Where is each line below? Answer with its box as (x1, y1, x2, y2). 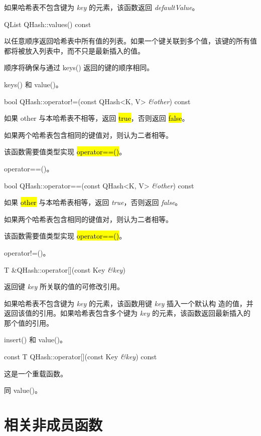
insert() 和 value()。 (4, 334, 67, 345)
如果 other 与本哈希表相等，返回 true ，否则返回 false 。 (4, 197, 182, 207)
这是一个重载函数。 (4, 368, 67, 378)
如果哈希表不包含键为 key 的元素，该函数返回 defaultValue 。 (4, 2, 199, 12)
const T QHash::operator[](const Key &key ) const (4, 351, 157, 362)
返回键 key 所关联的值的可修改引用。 (4, 281, 124, 292)
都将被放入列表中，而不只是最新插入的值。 (4, 45, 145, 56)
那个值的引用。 (4, 317, 53, 328)
